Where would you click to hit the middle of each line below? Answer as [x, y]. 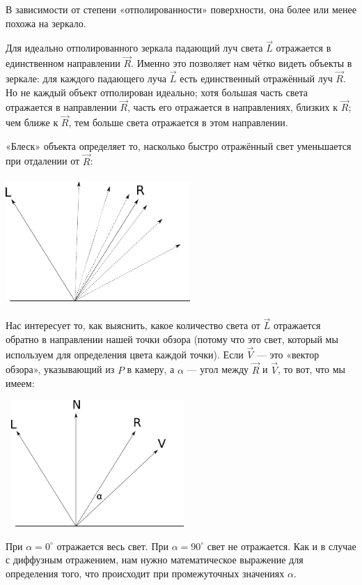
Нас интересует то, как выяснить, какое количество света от [133, 325]
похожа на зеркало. [46, 23]
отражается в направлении [61, 107]
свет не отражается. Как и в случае [282, 546]
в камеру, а [151, 369]
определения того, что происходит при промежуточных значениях [145, 573]
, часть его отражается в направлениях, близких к [233, 107]
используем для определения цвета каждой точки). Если [125, 354]
